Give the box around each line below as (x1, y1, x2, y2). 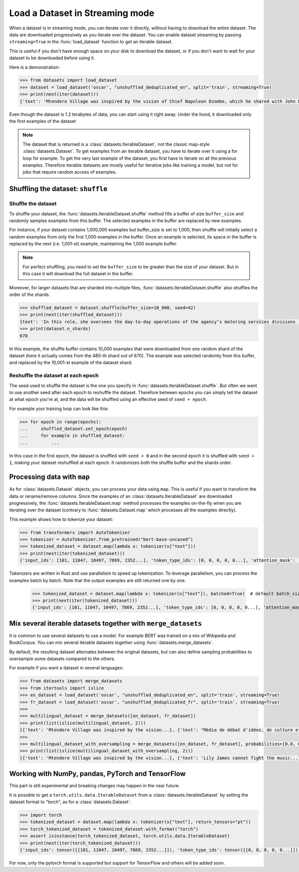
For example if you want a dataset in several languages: (9, 665, 124, 671)
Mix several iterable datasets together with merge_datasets (9, 619, 202, 628)
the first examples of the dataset (9, 118, 76, 124)
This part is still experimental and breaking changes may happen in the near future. (9, 783, 180, 789)
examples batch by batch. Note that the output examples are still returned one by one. (9, 577, 186, 583)
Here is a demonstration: (9, 64, 60, 70)
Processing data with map (9, 473, 90, 481)
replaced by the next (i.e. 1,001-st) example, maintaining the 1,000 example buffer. (9, 241, 178, 247)
